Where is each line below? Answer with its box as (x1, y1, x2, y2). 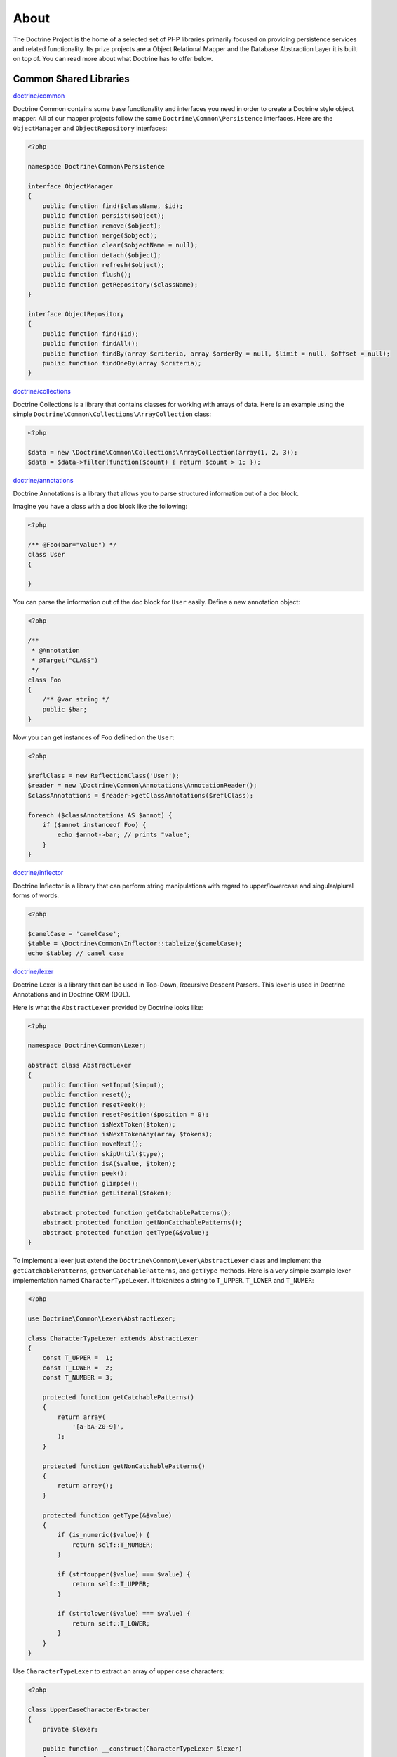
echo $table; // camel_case (27, 949, 124, 957)
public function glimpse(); (42, 1179, 140, 1187)
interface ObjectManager (27, 182, 114, 190)
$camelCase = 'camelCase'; (27, 930, 121, 938)
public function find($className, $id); (42, 202, 184, 210)
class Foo (27, 675, 62, 684)
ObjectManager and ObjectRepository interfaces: (13, 124, 168, 133)
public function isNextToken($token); (42, 1120, 176, 1128)
